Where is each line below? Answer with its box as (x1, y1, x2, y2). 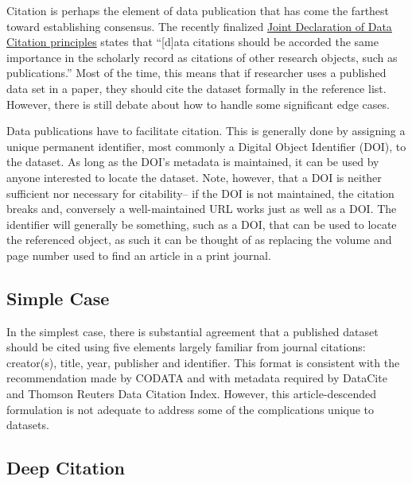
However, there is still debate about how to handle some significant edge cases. (6, 95, 390, 112)
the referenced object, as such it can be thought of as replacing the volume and (6, 231, 392, 248)
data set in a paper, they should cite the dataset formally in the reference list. (6, 79, 387, 96)
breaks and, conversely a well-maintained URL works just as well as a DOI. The (6, 200, 397, 217)
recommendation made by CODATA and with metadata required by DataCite (6, 370, 387, 386)
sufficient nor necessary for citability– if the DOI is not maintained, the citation (6, 184, 395, 201)
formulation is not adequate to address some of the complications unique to (6, 401, 375, 417)
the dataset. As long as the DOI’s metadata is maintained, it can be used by (6, 153, 379, 170)
